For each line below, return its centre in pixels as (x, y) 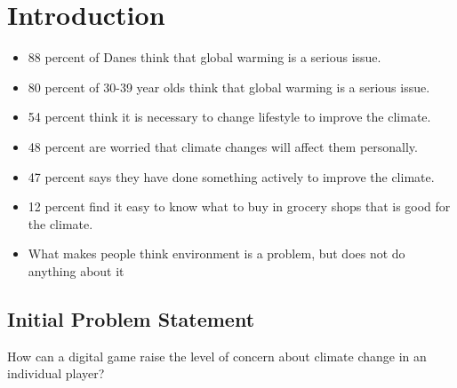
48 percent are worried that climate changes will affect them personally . (223, 146)
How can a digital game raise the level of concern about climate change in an (217, 356)
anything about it (76, 270)
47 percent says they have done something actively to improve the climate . (231, 176)
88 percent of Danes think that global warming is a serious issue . (204, 57)
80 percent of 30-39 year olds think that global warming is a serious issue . (229, 87)
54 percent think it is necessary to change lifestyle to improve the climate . (229, 117)
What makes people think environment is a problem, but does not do (216, 253)
